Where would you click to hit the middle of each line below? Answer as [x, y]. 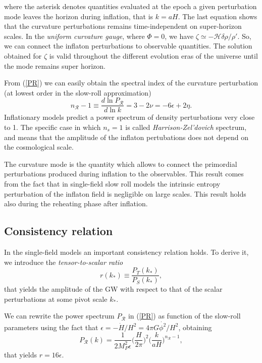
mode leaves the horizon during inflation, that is [79, 16]
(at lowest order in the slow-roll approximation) [78, 92]
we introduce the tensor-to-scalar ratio [64, 262]
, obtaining [195, 327]
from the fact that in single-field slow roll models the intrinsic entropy [112, 183]
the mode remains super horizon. [55, 65]
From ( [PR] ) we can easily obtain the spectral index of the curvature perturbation [131, 83]
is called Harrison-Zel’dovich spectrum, [186, 127]
